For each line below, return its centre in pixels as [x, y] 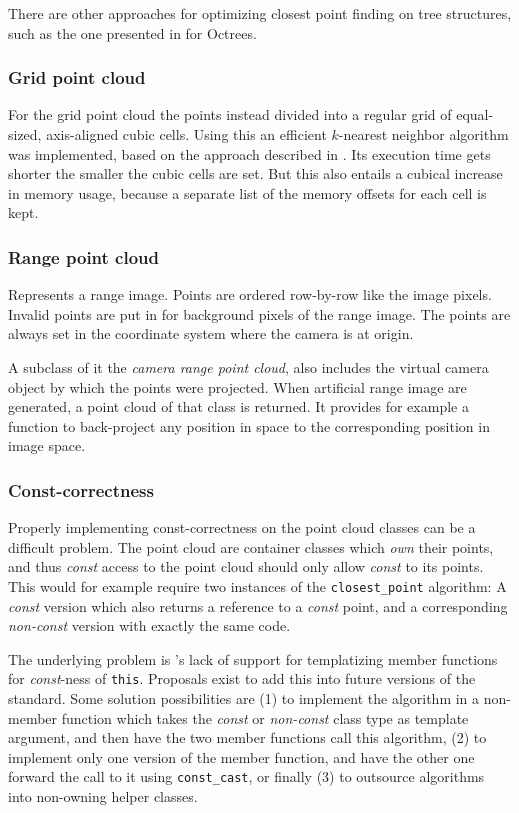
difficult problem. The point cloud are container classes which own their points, [251, 546]
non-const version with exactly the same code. [149, 625]
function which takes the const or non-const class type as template [265, 717]
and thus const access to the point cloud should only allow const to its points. [246, 566]
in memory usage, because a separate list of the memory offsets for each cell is [247, 192]
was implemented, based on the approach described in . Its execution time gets [249, 153]
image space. [47, 445]
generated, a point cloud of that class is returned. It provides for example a [238, 406]
